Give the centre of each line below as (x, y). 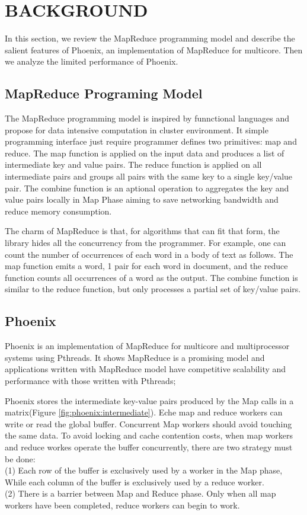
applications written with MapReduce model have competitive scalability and (145, 369)
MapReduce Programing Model (104, 93)
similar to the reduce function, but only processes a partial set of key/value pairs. (153, 289)
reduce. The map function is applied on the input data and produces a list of (145, 153)
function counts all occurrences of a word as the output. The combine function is (151, 277)
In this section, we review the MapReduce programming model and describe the (150, 38)
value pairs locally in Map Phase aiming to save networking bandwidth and (142, 199)
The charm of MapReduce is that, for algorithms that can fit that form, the (142, 231)
